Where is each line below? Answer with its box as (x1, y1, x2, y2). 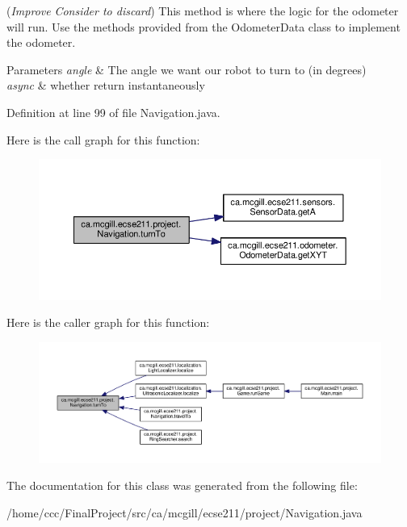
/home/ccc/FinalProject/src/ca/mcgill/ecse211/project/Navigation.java (6, 504, 363, 521)
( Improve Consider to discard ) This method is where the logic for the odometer (6, 2, 399, 19)
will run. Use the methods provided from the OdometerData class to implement (6, 18, 401, 35)
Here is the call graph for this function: (6, 131, 200, 148)
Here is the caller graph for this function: (6, 314, 210, 331)
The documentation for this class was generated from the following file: (6, 477, 358, 494)
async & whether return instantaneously (6, 77, 205, 94)
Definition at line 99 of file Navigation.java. (6, 103, 220, 120)
